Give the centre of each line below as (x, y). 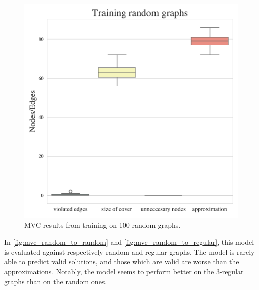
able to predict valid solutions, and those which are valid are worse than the (122, 262)
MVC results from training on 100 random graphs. (102, 225)
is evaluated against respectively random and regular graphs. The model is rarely (129, 251)
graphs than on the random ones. (56, 281)
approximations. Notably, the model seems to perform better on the (109, 271)
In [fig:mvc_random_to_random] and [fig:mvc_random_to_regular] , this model (129, 242)
